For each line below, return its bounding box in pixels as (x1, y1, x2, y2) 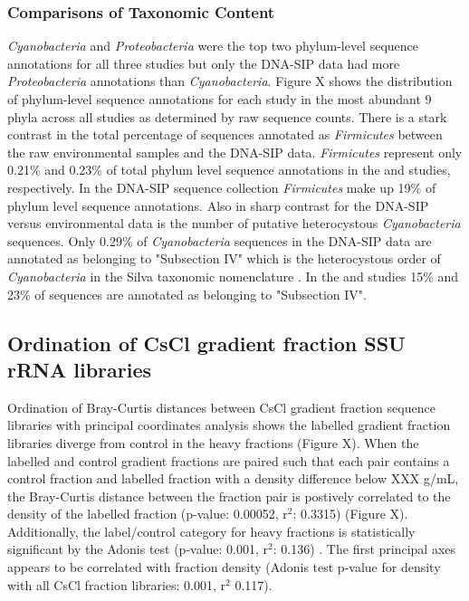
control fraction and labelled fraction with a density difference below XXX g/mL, (7, 469, 459, 488)
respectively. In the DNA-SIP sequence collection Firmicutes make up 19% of (7, 177, 436, 196)
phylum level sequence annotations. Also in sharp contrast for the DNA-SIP (7, 196, 429, 215)
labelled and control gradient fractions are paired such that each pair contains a (7, 451, 450, 470)
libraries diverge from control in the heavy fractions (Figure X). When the (7, 433, 419, 452)
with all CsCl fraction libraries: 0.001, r (7, 575, 226, 594)
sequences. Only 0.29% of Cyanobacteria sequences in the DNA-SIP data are (7, 231, 432, 250)
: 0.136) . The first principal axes (273, 539, 456, 558)
